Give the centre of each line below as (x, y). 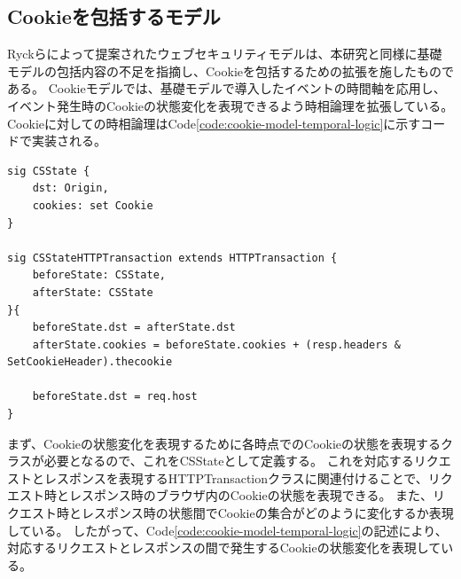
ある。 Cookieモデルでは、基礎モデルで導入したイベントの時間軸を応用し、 (227, 88)
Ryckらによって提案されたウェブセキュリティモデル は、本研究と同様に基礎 (225, 54)
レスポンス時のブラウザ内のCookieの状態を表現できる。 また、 (251, 495)
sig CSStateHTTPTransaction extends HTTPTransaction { (172, 258)
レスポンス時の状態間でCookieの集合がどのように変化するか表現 (267, 513)
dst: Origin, (70, 188)
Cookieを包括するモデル (114, 16)
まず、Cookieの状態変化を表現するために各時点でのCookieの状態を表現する (224, 443)
